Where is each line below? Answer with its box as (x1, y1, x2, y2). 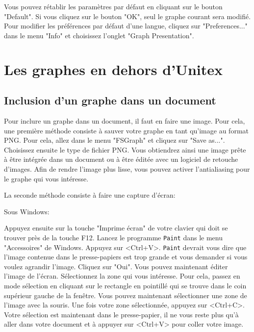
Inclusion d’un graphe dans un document (4, 93, 216, 108)
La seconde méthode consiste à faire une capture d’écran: (4, 190, 176, 200)
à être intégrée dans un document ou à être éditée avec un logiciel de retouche (4, 154, 238, 164)
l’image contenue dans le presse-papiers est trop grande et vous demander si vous (4, 252, 248, 262)
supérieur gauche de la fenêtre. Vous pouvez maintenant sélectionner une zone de (4, 290, 247, 300)
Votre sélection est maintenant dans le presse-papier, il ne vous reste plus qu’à (4, 309, 239, 319)
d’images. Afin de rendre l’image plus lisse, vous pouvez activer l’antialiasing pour (4, 163, 250, 174)
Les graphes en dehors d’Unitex (4, 59, 223, 79)
